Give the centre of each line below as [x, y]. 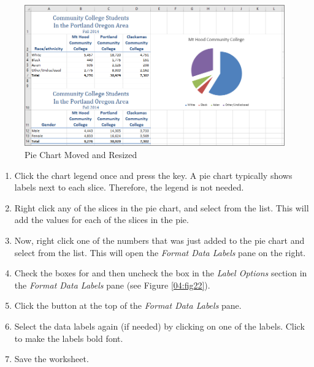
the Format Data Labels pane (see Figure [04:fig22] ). [112, 285]
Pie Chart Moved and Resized [81, 155]
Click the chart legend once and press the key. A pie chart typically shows [153, 175]
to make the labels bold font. [69, 338]
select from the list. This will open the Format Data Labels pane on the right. [160, 252]
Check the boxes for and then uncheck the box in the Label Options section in [161, 273]
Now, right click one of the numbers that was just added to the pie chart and [159, 240]
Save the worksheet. [52, 359]
